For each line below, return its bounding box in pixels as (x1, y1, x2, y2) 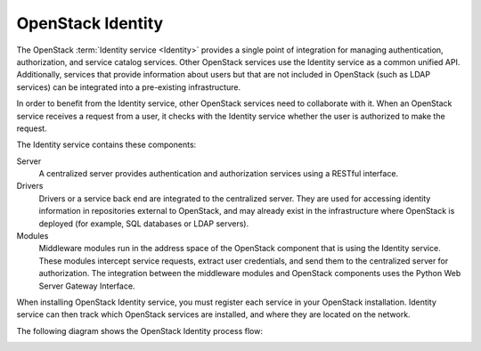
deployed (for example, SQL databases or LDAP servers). (38, 218, 249, 229)
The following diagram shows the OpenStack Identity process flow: (16, 325, 263, 336)
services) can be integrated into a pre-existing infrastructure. (16, 81, 240, 93)
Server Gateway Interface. (38, 281, 135, 291)
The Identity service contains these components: (16, 139, 197, 151)
